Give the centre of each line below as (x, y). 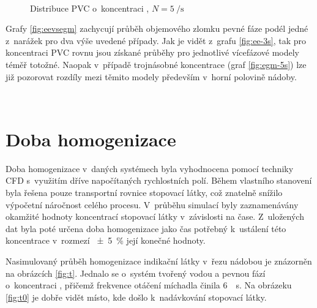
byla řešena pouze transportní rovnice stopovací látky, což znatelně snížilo (144, 193)
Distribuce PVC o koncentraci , (90, 8)
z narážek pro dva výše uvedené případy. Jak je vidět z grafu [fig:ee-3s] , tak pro (156, 40)
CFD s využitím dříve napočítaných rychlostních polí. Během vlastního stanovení (159, 180)
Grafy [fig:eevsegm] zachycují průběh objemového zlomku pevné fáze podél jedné (157, 28)
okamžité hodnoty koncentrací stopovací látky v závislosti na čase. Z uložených (155, 216)
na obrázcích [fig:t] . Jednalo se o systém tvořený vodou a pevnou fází (136, 273)
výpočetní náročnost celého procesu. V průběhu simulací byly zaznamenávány (152, 204)
